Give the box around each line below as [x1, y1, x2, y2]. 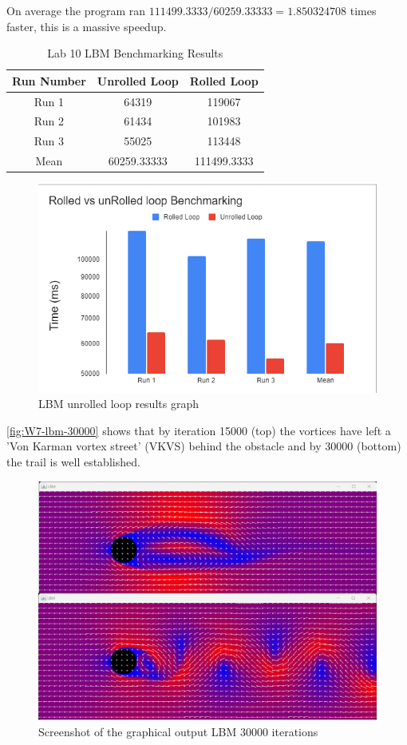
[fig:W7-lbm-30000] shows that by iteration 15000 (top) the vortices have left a [6, 422, 391, 438]
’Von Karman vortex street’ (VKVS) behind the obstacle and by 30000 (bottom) [6, 438, 401, 454]
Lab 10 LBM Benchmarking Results [47, 45, 223, 61]
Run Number [12, 72, 86, 89]
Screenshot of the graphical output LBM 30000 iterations [38, 723, 318, 740]
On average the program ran [6, 2, 145, 18]
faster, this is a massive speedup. [6, 18, 167, 34]
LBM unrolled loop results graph [38, 395, 199, 412]
